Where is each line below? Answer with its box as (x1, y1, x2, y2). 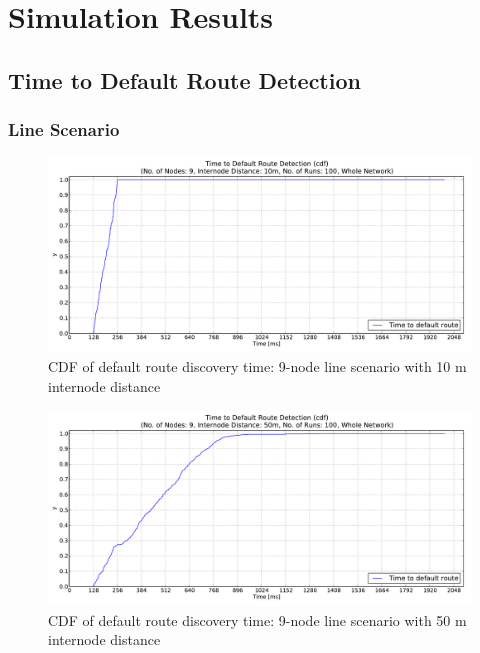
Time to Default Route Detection (8, 64, 361, 95)
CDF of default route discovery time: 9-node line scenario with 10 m (48, 356, 467, 377)
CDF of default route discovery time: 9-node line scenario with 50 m (48, 609, 467, 630)
